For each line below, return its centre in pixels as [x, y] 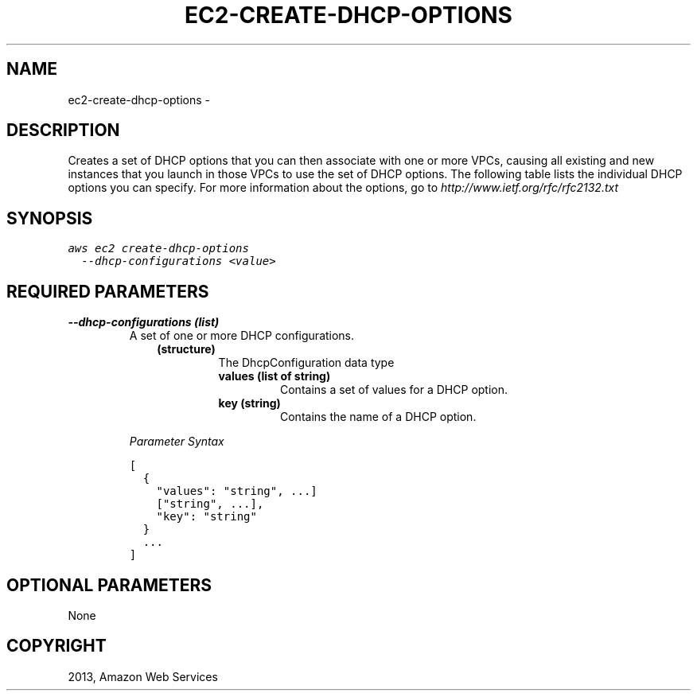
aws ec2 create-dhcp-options [158, 249]
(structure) [186, 349]
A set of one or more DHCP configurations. [242, 336]
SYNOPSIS [50, 218]
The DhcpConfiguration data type [306, 363]
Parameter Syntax [177, 442]
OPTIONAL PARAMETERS [109, 585]
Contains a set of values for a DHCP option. [394, 390]
